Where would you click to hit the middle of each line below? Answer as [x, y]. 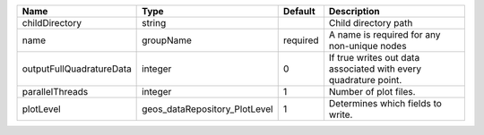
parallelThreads [55, 92]
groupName [167, 40]
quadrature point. [365, 80]
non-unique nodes [367, 46]
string [154, 23]
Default [299, 11]
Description [354, 11]
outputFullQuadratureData [77, 69]
